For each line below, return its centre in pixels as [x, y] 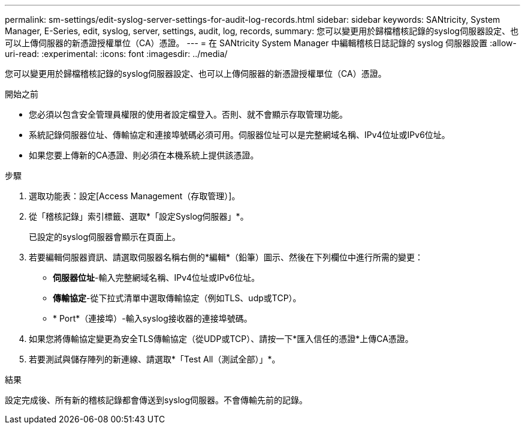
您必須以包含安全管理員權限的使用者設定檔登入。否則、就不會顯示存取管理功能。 [188, 114]
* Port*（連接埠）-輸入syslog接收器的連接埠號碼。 [153, 318]
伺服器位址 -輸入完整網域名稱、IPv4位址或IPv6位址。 [156, 277]
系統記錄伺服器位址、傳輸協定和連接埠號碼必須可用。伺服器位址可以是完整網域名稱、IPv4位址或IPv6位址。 [239, 135]
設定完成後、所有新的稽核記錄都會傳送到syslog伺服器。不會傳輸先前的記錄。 [156, 400]
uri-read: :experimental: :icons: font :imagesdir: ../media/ [116, 54]
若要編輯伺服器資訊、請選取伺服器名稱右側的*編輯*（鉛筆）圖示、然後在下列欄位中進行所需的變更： [226, 257]
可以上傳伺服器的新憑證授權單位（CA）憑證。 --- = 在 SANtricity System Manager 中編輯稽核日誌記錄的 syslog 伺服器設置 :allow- [261, 43]
